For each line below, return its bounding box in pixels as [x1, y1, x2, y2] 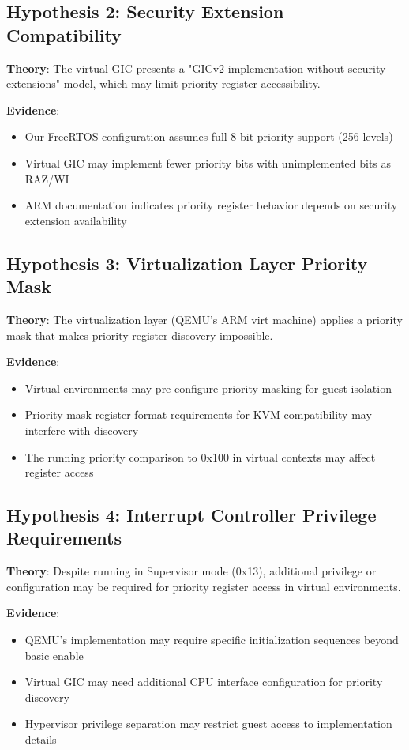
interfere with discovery [24, 421, 139, 438]
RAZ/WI [24, 170, 69, 187]
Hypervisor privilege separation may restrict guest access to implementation [24, 715, 392, 732]
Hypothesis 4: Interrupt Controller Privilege [6, 503, 377, 527]
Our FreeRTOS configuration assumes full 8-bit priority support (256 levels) [24, 128, 393, 145]
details [24, 731, 57, 748]
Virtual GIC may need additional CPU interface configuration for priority [24, 673, 383, 690]
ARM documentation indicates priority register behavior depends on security [24, 197, 398, 213]
